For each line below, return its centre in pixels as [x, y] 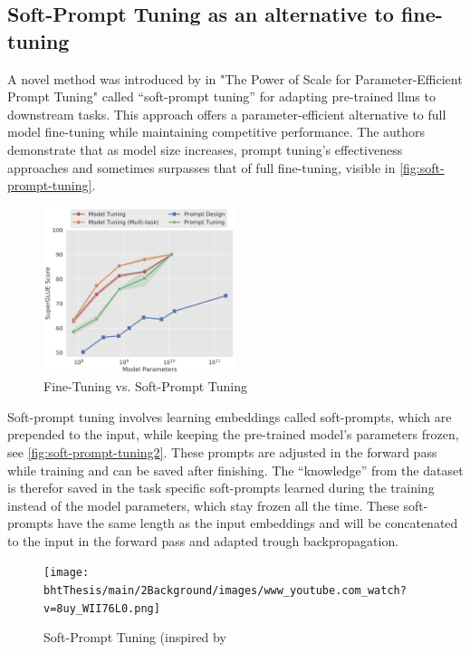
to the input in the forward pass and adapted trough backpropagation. [203, 540]
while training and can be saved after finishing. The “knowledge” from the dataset [235, 470]
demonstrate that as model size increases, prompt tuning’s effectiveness [205, 149]
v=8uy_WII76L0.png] [102, 608]
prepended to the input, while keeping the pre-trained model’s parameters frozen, [233, 434]
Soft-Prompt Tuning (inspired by [135, 637]
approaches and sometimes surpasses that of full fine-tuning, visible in [201, 167]
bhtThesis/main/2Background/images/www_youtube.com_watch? [225, 591]
